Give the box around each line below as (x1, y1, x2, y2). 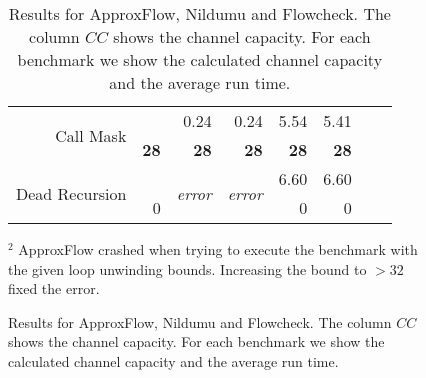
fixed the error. (8, 278, 100, 299)
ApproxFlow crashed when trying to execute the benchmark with (18, 239, 418, 259)
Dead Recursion (16, 181, 127, 205)
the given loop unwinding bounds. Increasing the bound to (8, 258, 367, 279)
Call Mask (55, 123, 127, 147)
